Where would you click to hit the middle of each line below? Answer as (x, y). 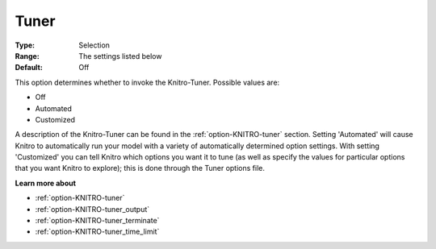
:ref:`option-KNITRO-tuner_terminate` (97, 221)
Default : (29, 68)
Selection (94, 45)
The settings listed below (120, 56)
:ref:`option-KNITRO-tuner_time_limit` (97, 232)
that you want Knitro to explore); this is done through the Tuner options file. (140, 168)
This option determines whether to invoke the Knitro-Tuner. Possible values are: (147, 82)
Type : (25, 45)
